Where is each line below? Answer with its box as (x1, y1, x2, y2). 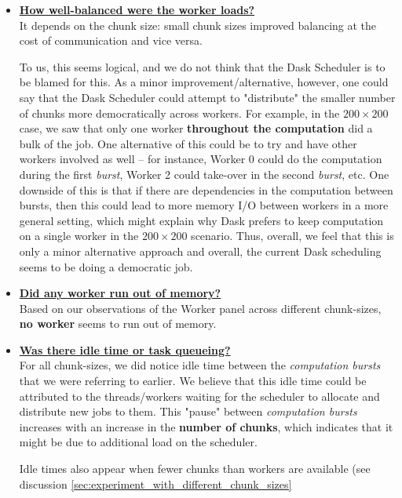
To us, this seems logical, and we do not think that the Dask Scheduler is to (19, 58, 386, 75)
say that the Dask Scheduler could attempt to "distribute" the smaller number (19, 89, 396, 105)
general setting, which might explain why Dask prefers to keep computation (19, 212, 384, 228)
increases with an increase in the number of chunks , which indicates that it (19, 418, 393, 434)
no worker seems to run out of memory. (19, 315, 217, 332)
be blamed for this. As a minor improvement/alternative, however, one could (19, 74, 389, 90)
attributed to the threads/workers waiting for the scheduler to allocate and (19, 387, 380, 404)
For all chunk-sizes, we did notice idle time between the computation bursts (19, 357, 381, 373)
